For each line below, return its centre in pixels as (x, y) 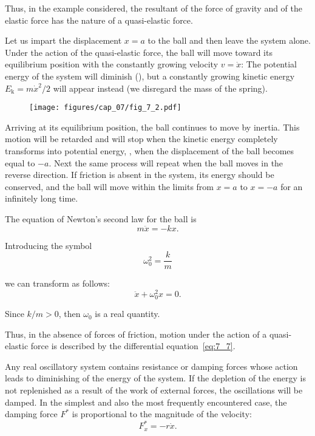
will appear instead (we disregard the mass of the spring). (160, 88)
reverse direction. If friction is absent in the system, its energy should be (140, 175)
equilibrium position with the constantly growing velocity (112, 64)
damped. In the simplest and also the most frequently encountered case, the (146, 402)
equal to (20, 162)
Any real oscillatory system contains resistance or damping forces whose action (151, 366)
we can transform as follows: (57, 283)
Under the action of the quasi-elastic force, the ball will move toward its (139, 52)
